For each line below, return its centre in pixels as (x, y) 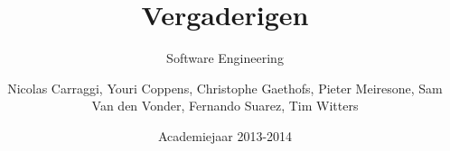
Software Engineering (225, 58)
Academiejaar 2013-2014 (225, 135)
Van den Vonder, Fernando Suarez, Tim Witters (225, 106)
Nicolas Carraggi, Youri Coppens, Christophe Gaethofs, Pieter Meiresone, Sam (225, 88)
